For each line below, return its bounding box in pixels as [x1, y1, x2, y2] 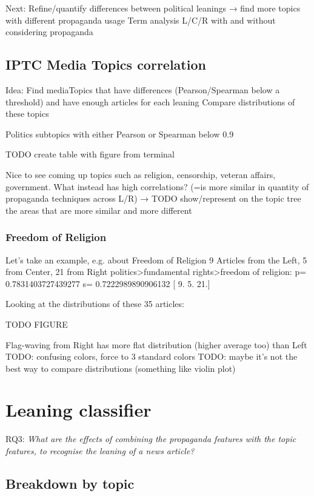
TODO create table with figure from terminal [5, 148, 175, 160]
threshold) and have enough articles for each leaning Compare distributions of [5, 95, 295, 108]
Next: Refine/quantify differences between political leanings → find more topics [5, 2, 301, 14]
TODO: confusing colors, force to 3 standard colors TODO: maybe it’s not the [5, 350, 298, 363]
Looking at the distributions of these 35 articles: [5, 297, 184, 310]
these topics [5, 107, 49, 120]
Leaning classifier [5, 397, 152, 422]
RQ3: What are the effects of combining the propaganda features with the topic [5, 432, 296, 445]
